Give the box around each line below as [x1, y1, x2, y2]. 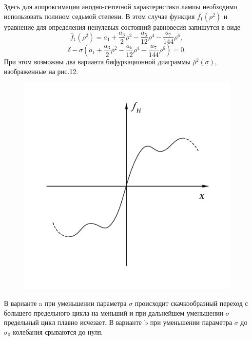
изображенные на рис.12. [4, 66, 78, 76]
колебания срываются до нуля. [13, 326, 103, 337]
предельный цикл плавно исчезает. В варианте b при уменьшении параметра [4, 317, 232, 327]
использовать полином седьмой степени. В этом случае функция [4, 11, 195, 21]
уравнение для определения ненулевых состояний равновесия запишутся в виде [4, 21, 241, 32]
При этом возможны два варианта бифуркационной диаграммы [4, 57, 191, 67]
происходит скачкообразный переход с [135, 298, 248, 308]
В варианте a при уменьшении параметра [4, 298, 127, 308]
